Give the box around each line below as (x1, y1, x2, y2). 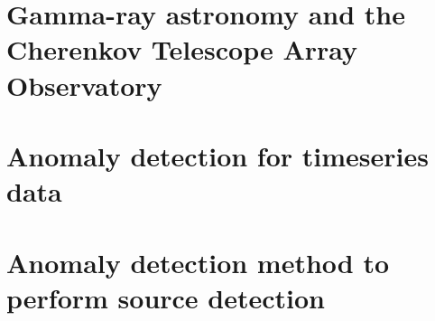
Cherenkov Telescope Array (6, 31, 358, 68)
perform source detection (6, 279, 325, 316)
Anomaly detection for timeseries (6, 137, 429, 174)
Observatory (6, 66, 162, 103)
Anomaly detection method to (6, 243, 390, 280)
